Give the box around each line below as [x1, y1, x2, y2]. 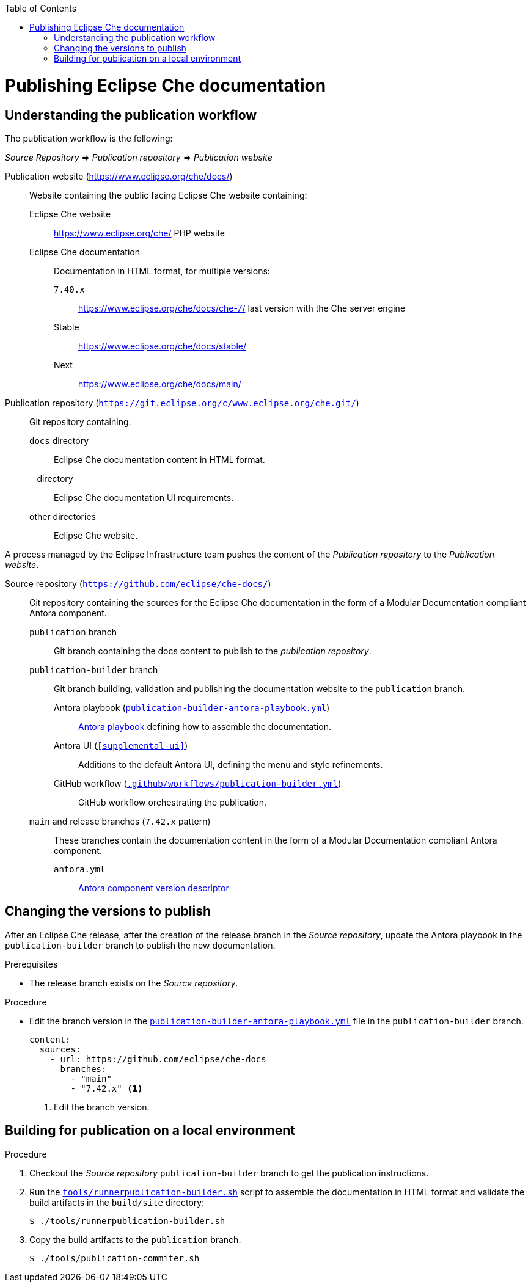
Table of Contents [5, 3, 77, 13]
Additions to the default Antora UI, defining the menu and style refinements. [78, 759, 383, 770]
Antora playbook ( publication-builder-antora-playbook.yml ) [54, 702, 330, 713]
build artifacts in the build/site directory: [29, 1197, 205, 1208]
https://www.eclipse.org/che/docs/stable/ [78, 340, 247, 351]
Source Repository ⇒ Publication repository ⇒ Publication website [5, 151, 273, 162]
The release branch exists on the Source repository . [29, 977, 238, 988]
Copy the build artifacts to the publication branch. [29, 1234, 241, 1245]
